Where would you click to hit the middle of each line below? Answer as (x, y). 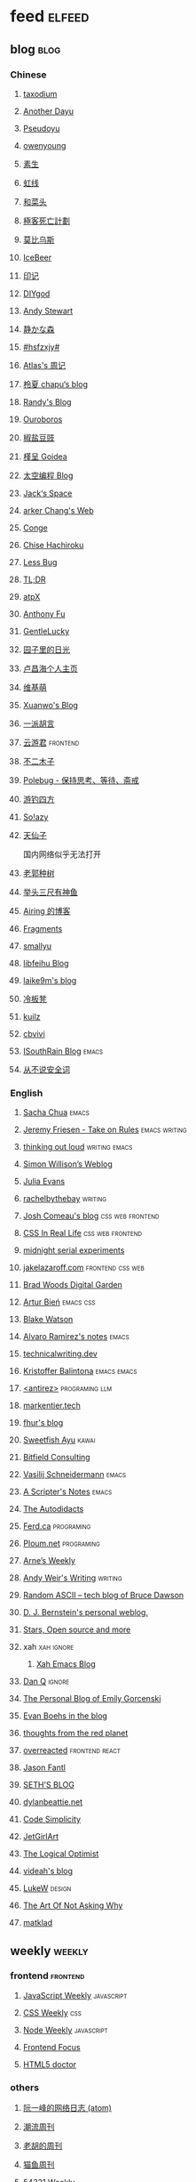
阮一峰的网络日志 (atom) (67, 2108)
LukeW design (47, 1888)
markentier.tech (51, 1406)
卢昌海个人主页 (50, 668)
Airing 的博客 (47, 910)
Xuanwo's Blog (51, 705)
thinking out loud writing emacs (78, 1147)
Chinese (28, 75)
